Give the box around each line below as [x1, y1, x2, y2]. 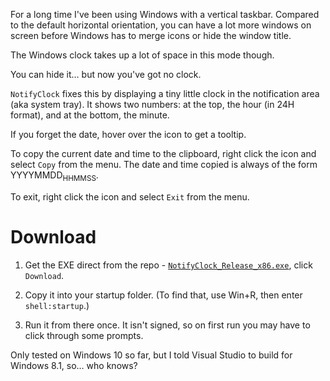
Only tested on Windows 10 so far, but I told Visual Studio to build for [10, 349, 293, 361]
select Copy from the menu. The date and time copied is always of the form [10, 159, 318, 170]
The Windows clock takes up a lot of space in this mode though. [10, 49, 275, 61]
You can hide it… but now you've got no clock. [10, 69, 202, 80]
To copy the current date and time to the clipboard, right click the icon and [10, 148, 317, 159]
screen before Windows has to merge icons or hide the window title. [10, 30, 292, 41]
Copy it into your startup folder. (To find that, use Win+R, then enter [24, 289, 303, 301]
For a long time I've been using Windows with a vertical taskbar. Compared [10, 9, 320, 20]
